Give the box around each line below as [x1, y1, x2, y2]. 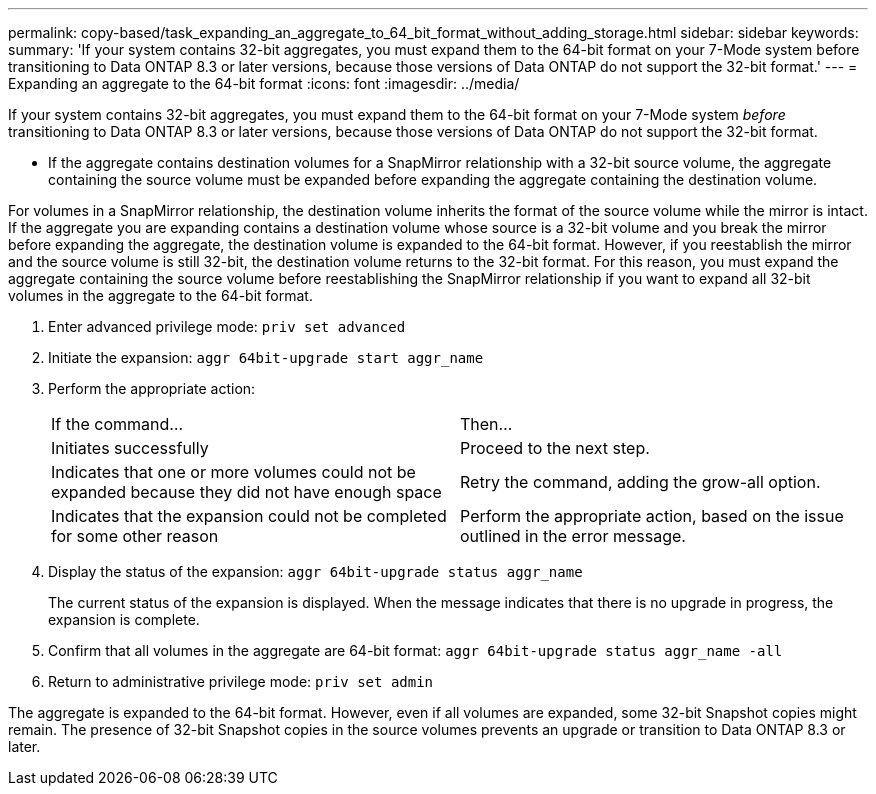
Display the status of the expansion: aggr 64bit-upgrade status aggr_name [48, 563, 583, 580]
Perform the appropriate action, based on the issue [460, 506, 844, 526]
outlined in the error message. [460, 526, 686, 546]
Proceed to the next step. [460, 438, 650, 458]
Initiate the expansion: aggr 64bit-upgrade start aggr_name [48, 349, 484, 366]
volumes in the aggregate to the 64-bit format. [8, 287, 313, 304]
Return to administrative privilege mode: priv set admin [48, 673, 434, 690]
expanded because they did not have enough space [51, 482, 442, 502]
